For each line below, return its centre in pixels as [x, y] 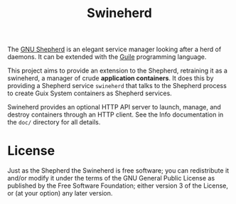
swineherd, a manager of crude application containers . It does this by [111, 78]
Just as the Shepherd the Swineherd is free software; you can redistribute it [118, 171]
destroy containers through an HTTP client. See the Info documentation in [116, 114]
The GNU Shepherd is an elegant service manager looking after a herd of [114, 49]
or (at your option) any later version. [60, 193]
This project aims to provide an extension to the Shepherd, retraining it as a [117, 71]
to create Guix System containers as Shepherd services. [90, 93]
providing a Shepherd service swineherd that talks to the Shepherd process [117, 86]
